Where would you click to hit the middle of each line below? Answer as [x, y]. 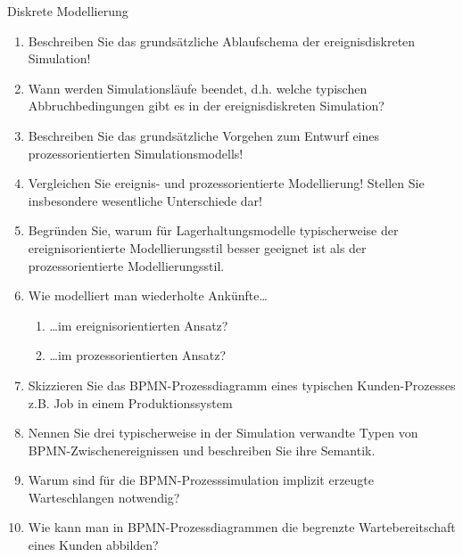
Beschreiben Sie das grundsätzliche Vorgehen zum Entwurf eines [204, 135]
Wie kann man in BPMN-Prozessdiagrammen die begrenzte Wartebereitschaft [242, 527]
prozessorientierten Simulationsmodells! [136, 153]
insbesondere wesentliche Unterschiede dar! [145, 200]
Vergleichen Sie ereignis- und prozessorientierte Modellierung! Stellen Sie [226, 183]
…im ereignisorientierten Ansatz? [139, 325]
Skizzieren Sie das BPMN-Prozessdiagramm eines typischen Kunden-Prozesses [242, 385]
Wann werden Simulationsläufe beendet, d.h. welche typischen [198, 88]
